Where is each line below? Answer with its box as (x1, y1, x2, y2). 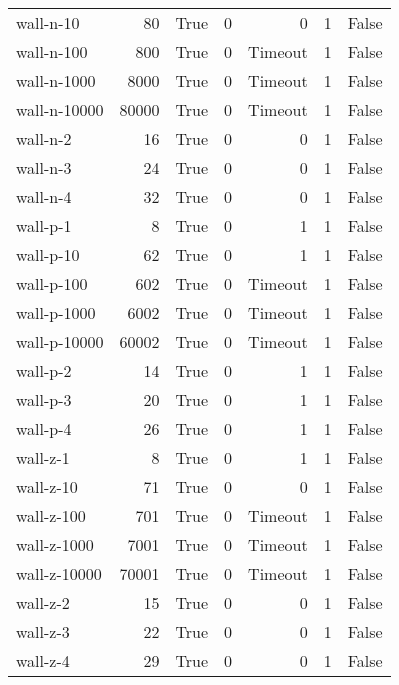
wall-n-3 (16, 156, 72, 179)
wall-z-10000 (16, 562, 102, 585)
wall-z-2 (16, 591, 70, 614)
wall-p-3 (16, 388, 72, 411)
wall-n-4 (16, 185, 72, 208)
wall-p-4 (16, 417, 72, 440)
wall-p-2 (16, 359, 72, 382)
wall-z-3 (16, 620, 70, 643)
